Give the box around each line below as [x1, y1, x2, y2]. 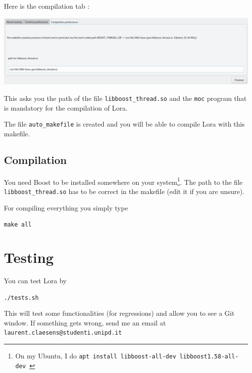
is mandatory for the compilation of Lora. [4, 102, 128, 113]
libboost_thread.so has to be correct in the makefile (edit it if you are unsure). [4, 186, 245, 196]
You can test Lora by [4, 275, 67, 285]
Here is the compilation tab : [4, 1, 90, 11]
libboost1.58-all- [179, 353, 239, 360]
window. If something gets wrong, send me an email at [4, 317, 166, 327]
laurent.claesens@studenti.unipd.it [4, 329, 122, 337]
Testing [4, 247, 54, 267]
